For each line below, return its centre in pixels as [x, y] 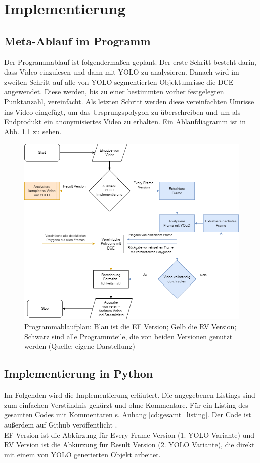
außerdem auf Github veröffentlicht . [61, 424]
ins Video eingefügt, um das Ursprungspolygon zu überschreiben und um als [122, 111]
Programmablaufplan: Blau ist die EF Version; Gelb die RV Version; [131, 326]
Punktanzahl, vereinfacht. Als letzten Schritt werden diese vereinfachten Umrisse [129, 101]
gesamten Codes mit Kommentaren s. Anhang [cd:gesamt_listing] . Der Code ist [128, 415]
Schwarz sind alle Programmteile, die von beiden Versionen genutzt [128, 336]
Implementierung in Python [79, 373]
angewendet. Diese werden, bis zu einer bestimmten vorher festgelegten [114, 92]
